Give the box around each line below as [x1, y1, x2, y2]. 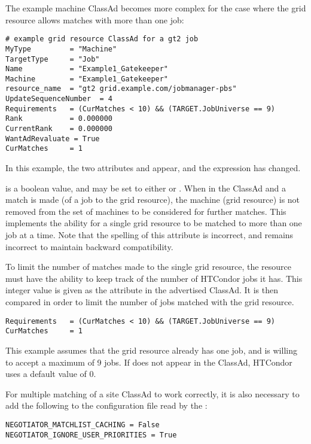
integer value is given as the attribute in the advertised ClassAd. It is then [5, 284, 278, 296]
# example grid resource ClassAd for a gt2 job [5, 35, 199, 44]
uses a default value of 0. [5, 367, 96, 380]
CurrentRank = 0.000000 [5, 124, 112, 133]
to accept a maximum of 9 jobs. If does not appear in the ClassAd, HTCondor [5, 355, 292, 368]
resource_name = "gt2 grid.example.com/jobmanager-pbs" [5, 84, 237, 93]
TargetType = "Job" [5, 54, 100, 63]
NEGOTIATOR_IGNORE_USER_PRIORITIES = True [5, 430, 177, 439]
